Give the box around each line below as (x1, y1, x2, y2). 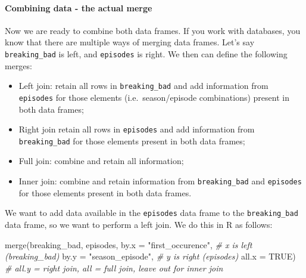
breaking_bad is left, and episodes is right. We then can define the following (5, 47, 288, 60)
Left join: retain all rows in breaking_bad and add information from (18, 79, 268, 92)
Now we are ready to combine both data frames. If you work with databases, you (5, 24, 301, 36)
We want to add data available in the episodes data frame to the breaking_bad (5, 206, 298, 219)
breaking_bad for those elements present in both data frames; (18, 134, 245, 147)
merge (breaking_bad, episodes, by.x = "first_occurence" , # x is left (5, 238, 252, 251)
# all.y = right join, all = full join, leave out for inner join (5, 261, 223, 274)
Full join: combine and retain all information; (18, 155, 184, 167)
